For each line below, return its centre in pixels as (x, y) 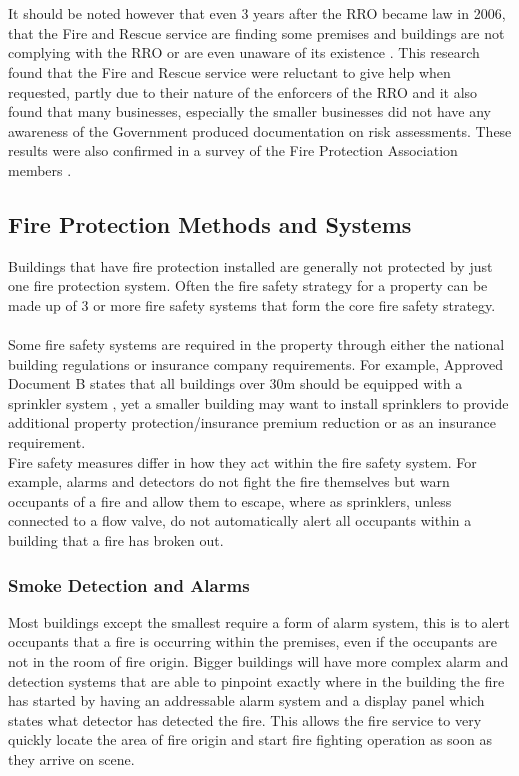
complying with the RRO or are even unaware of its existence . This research (244, 52)
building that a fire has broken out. (116, 540)
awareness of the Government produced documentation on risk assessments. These (260, 130)
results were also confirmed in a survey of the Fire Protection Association (233, 150)
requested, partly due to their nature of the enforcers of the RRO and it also (243, 91)
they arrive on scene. (71, 759)
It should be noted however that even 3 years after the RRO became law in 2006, (257, 13)
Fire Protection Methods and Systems (210, 223)
